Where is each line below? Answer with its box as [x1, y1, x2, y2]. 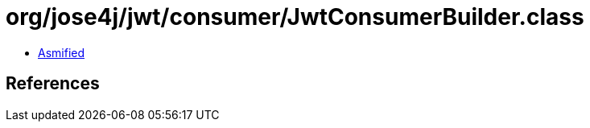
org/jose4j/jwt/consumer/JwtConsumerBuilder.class [6, 3, 584, 31]
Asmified [38, 45, 85, 60]
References [6, 73, 100, 94]
